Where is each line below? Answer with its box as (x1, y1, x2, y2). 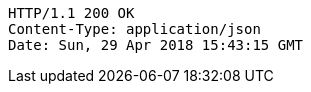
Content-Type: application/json (8, 21, 261, 37)
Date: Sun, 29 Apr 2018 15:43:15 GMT (8, 37, 304, 53)
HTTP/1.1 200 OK (8, 5, 135, 21)
